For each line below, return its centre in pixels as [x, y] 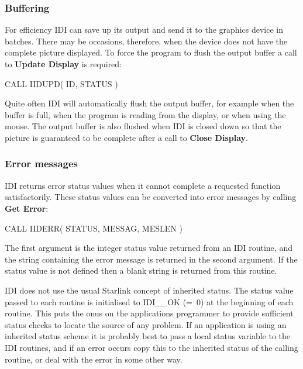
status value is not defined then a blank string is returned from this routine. [141, 270]
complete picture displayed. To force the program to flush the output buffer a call [151, 52]
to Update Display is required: [63, 64]
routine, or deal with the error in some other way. [94, 359]
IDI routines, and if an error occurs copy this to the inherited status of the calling [151, 347]
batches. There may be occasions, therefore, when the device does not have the [146, 41]
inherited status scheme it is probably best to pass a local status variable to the [148, 336]
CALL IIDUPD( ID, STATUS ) [61, 83]
